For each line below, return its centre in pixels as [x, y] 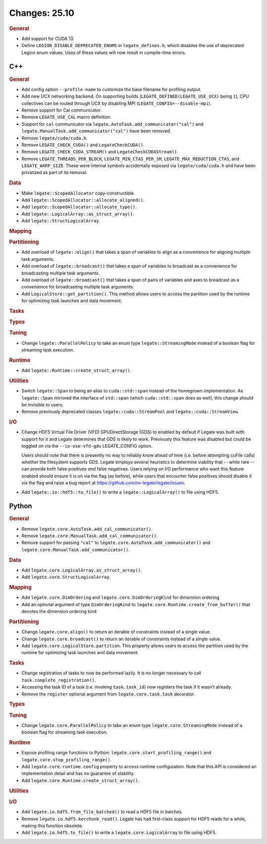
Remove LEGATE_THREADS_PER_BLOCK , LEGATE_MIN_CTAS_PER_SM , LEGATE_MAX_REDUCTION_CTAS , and [131, 159]
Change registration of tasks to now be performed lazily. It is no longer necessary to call [111, 673]
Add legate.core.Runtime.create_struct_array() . [80, 780]
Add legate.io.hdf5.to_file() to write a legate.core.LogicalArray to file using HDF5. [119, 833]
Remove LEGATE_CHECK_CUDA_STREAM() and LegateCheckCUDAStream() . [100, 152]
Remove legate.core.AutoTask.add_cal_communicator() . [87, 529]
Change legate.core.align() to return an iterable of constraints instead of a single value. [116, 632]
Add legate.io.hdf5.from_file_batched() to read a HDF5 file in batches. [102, 812]
